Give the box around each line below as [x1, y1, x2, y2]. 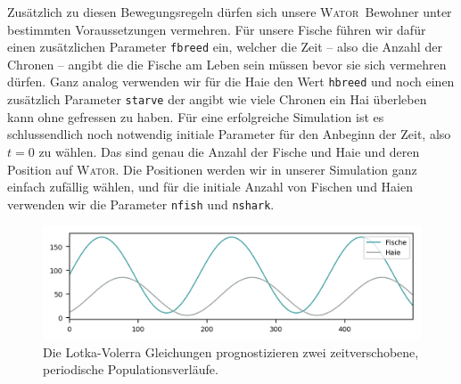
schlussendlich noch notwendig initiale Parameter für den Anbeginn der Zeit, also [7, 125, 451, 143]
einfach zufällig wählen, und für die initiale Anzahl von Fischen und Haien [7, 177, 413, 196]
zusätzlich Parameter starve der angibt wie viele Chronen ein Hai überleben [7, 90, 427, 109]
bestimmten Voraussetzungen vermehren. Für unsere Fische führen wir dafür [7, 20, 426, 38]
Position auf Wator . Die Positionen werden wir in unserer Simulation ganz [7, 159, 417, 178]
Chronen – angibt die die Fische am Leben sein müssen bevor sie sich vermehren [7, 54, 447, 73]
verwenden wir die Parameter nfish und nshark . [7, 194, 275, 213]
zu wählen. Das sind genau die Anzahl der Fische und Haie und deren [38, 142, 420, 160]
